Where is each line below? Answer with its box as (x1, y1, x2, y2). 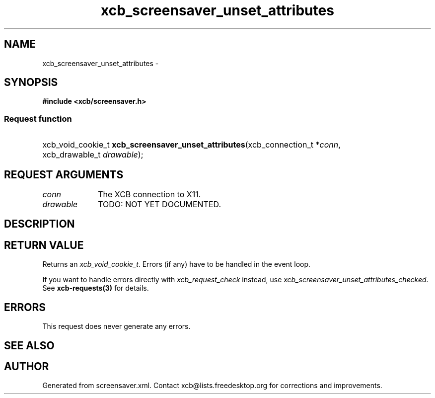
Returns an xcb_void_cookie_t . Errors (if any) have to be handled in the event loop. (42, 260, 311, 269)
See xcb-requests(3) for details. (42, 284, 149, 293)
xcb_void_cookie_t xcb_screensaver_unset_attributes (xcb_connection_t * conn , (42, 140, 341, 150)
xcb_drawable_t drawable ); (42, 150, 144, 160)
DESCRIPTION (4, 218, 75, 231)
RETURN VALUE (4, 239, 84, 251)
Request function (4, 113, 72, 124)
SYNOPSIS (4, 76, 58, 89)
